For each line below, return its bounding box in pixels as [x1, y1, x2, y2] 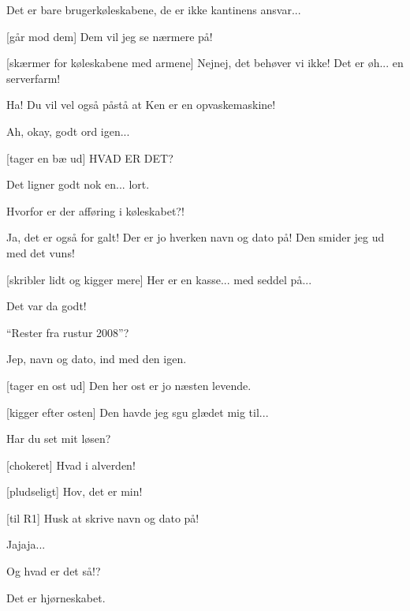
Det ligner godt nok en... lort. [6, 176, 150, 193]
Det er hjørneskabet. [6, 589, 106, 605]
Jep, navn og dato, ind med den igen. [6, 350, 187, 367]
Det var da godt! [6, 298, 87, 314]
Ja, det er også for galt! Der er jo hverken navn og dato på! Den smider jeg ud [6, 229, 385, 246]
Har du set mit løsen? [6, 430, 111, 447]
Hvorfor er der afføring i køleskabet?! [6, 202, 184, 219]
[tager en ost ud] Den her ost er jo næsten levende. [6, 377, 252, 393]
